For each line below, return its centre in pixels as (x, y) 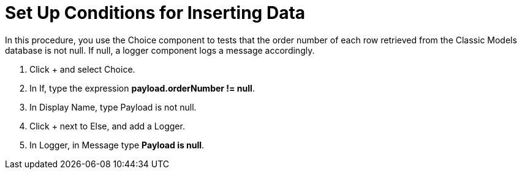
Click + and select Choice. (82, 69)
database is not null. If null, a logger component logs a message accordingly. (160, 50)
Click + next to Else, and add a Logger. (107, 126)
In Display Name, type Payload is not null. (113, 107)
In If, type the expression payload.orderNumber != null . (142, 88)
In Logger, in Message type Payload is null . (117, 145)
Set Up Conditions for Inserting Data (155, 13)
